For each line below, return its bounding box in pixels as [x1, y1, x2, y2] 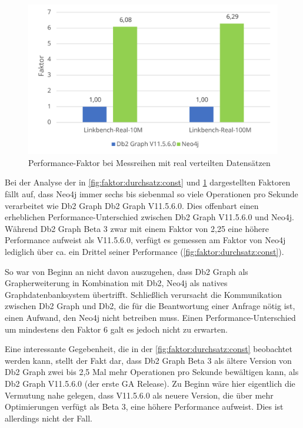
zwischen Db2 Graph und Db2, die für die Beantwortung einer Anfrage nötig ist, [5, 300, 295, 312]
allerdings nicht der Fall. [5, 412, 92, 424]
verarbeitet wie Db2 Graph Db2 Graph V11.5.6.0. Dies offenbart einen [5, 199, 259, 211]
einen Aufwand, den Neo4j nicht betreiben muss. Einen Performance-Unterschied [5, 311, 296, 323]
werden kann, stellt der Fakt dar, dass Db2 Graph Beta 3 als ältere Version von [5, 354, 292, 366]
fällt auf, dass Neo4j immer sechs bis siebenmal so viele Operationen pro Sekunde [5, 188, 298, 200]
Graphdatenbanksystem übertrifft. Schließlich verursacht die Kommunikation [5, 288, 282, 300]
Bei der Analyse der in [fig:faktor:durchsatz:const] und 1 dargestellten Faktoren [5, 176, 291, 188]
